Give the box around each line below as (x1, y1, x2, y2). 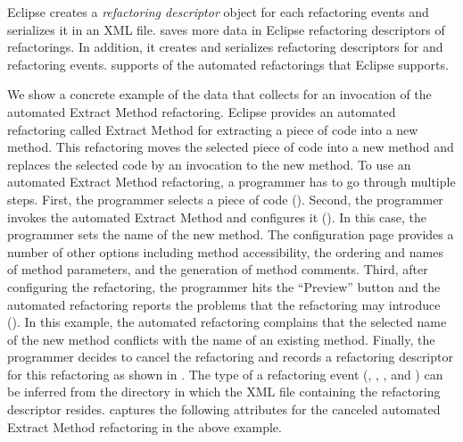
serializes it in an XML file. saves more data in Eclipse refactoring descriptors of (7, 20, 445, 38)
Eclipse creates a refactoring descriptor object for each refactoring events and (7, 3, 429, 21)
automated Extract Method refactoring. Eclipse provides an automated (7, 102, 396, 121)
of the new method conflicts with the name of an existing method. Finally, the (7, 329, 435, 348)
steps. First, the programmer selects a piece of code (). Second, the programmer (7, 189, 443, 208)
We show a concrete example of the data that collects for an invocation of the (7, 85, 432, 104)
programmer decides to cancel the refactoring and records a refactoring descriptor (7, 347, 453, 366)
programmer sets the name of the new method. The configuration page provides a (7, 225, 454, 244)
